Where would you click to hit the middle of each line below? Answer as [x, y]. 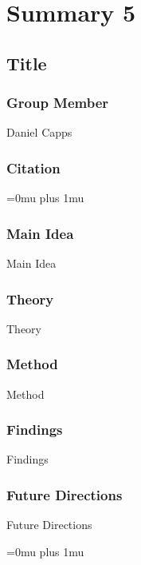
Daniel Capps [39, 132]
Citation [33, 167]
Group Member [58, 103]
